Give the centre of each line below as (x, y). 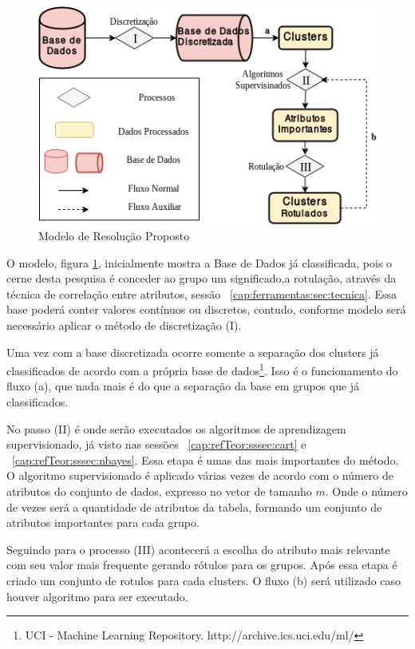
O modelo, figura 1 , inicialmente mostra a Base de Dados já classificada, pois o (200, 262)
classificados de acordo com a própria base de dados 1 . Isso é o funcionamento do (202, 369)
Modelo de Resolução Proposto (114, 236)
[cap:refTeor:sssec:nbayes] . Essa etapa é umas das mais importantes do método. (206, 459)
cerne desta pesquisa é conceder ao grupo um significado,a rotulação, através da (202, 278)
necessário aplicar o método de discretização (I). (124, 325)
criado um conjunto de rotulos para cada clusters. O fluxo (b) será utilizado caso (204, 580)
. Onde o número (366, 491)
